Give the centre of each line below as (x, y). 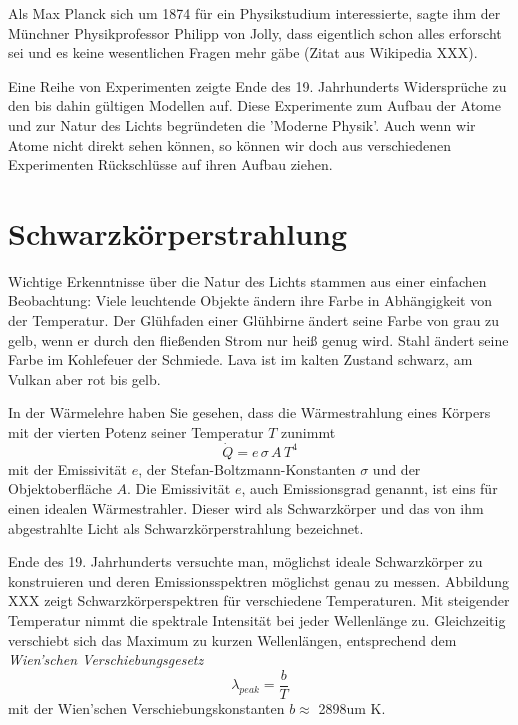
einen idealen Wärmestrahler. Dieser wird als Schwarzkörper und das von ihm (246, 508)
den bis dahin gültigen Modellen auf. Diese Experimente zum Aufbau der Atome (254, 105)
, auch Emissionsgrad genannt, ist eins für (369, 488)
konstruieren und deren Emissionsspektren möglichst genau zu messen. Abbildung (259, 580)
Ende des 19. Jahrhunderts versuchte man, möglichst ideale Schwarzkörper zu (245, 561)
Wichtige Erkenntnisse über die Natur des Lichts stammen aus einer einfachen (247, 280)
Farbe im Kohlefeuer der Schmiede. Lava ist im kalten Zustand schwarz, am (240, 359)
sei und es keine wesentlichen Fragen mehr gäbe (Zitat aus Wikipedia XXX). (243, 52)
